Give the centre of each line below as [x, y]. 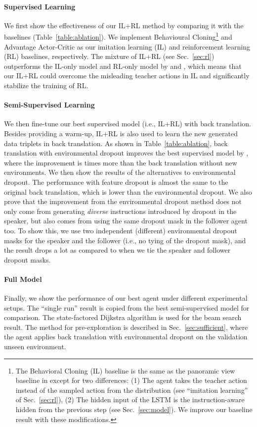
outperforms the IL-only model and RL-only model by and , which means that [123, 66]
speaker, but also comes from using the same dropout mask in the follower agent [126, 221]
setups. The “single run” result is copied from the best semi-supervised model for [127, 307]
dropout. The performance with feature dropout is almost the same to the [116, 182]
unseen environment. [35, 347]
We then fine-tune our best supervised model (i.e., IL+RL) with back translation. [128, 124]
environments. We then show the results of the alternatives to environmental [120, 172]
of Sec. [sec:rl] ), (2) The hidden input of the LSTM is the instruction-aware [130, 400]
